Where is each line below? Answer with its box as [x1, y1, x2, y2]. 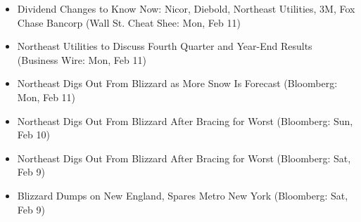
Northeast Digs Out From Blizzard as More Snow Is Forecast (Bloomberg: [17, 76, 338, 91]
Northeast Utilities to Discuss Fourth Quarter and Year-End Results [17, 39, 312, 53]
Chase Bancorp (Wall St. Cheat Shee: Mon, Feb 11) [17, 15, 241, 30]
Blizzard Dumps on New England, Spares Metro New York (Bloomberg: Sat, [17, 188, 348, 202]
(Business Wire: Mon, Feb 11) [17, 52, 146, 67]
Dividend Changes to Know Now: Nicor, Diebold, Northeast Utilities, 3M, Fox [17, 1, 355, 15]
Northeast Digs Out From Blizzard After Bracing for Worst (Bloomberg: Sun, [17, 113, 353, 128]
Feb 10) [17, 127, 50, 142]
